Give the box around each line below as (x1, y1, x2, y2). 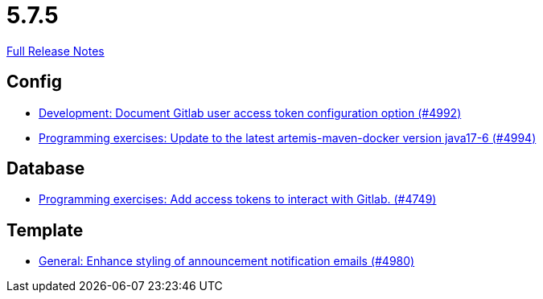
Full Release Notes (6, 43, 105, 58)
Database (6, 158, 85, 179)
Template (6, 219, 84, 240)
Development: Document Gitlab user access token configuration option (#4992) (39, 105, 462, 120)
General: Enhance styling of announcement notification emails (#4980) (39, 254, 415, 268)
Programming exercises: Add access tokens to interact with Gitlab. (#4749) (39, 192, 437, 207)
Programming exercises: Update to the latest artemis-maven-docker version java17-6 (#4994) (39, 130, 537, 145)
